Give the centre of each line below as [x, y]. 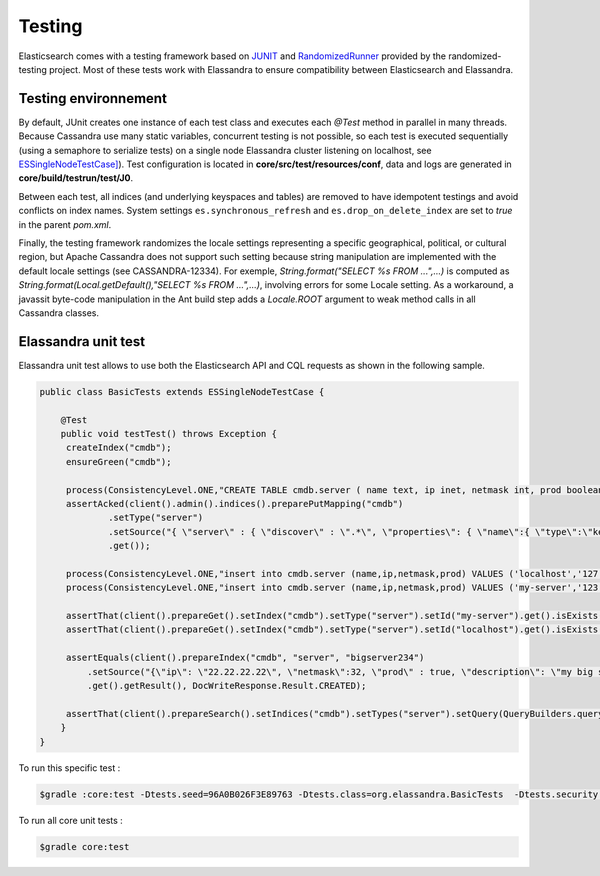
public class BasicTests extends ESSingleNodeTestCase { [182, 391]
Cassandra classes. [59, 312]
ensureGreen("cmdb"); [118, 461]
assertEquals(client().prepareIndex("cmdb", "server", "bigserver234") [245, 658]
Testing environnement [92, 98]
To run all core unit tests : [71, 820]
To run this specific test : [69, 767]
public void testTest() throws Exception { [168, 433]
